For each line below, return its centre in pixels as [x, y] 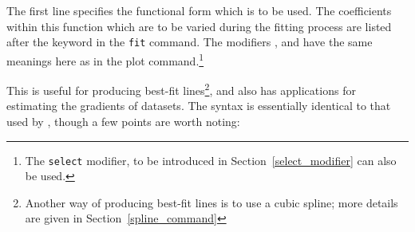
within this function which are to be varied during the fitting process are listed [199, 26]
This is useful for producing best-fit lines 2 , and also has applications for [181, 89]
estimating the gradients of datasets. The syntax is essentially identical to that [199, 106]
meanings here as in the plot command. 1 [105, 59]
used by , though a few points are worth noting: [123, 121]
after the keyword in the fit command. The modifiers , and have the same [190, 42]
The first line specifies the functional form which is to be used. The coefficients [199, 10]
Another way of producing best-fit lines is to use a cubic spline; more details [211, 202]
